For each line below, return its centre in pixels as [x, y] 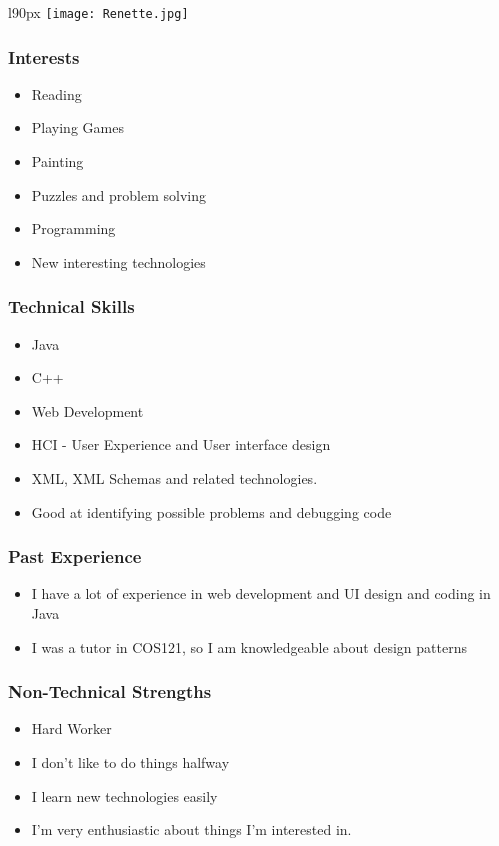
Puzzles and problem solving [119, 194]
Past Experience [75, 556]
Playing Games [77, 127]
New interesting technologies [118, 261]
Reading [56, 93]
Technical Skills [71, 306]
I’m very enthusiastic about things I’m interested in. [191, 829]
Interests [44, 56]
